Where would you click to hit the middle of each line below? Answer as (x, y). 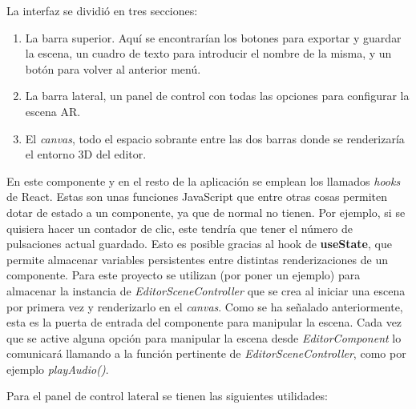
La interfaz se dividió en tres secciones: (102, 10)
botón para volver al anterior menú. (113, 68)
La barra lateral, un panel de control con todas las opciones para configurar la (217, 96)
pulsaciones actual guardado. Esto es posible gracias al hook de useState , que (199, 244)
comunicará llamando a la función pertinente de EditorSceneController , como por (206, 353)
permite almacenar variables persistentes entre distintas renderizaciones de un (197, 259)
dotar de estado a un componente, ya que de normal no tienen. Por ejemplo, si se (206, 212)
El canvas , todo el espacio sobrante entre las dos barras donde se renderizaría (215, 138)
